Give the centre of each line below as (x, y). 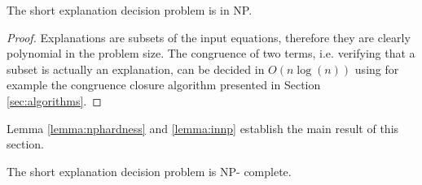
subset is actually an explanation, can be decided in (136, 69)
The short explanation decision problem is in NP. (130, 10)
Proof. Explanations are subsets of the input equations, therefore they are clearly (209, 37)
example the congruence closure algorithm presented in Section (164, 85)
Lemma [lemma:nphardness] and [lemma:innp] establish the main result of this (203, 128)
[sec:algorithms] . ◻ (54, 100)
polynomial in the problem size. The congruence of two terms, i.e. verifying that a (211, 53)
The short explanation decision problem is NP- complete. (149, 171)
